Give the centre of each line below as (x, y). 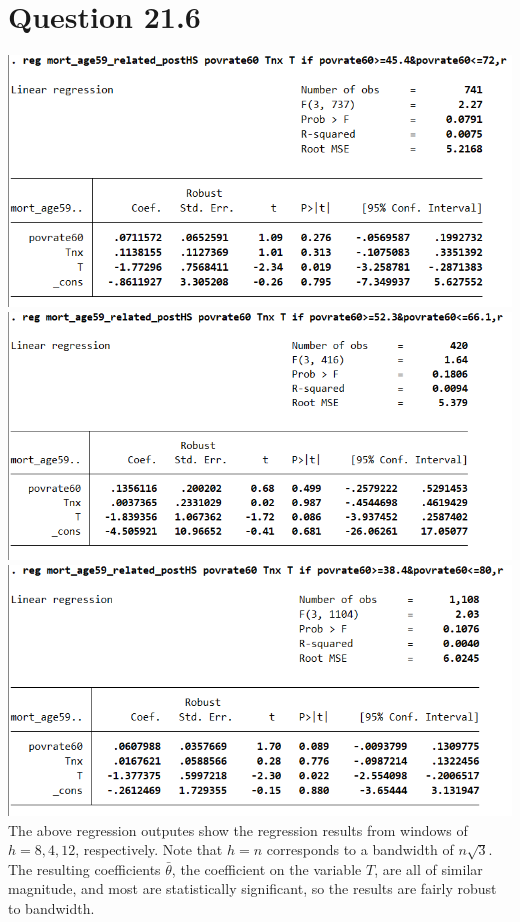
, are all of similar (428, 868)
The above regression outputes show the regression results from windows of (238, 829)
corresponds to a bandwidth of (360, 849)
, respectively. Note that (149, 849)
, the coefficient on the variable (266, 868)
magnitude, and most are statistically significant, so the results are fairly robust (252, 888)
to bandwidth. (51, 908)
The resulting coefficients (84, 868)
